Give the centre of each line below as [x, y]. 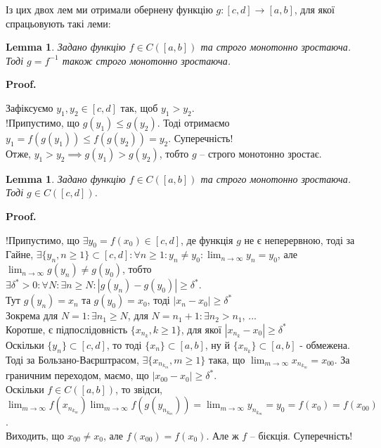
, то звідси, [139, 389]
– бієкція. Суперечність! [301, 435]
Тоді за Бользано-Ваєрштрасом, [72, 359]
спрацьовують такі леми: [58, 23]
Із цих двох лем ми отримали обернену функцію [109, 9]
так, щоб [139, 107]
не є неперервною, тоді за [299, 239]
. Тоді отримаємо [193, 122]
